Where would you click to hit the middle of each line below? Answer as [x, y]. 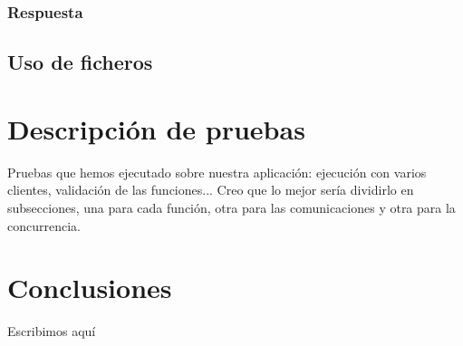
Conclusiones [90, 288]
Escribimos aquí [52, 331]
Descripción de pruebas [156, 128]
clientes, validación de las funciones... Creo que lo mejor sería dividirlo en [211, 190]
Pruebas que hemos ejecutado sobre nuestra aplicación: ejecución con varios [217, 172]
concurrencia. [44, 225]
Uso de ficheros [80, 62]
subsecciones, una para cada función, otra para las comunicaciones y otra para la [231, 207]
